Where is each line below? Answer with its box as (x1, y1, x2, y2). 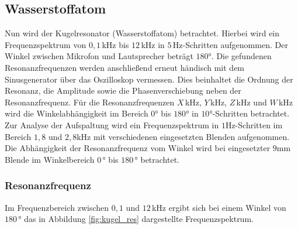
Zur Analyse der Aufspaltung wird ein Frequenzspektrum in (5, 118, 219, 131)
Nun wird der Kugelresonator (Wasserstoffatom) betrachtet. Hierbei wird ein (5, 27, 280, 39)
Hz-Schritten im (225, 118, 283, 131)
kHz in (141, 38, 165, 50)
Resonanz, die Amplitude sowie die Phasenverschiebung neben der (5, 84, 241, 97)
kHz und (236, 95, 267, 108)
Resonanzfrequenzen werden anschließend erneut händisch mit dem (5, 61, 245, 73)
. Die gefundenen (211, 50, 272, 62)
